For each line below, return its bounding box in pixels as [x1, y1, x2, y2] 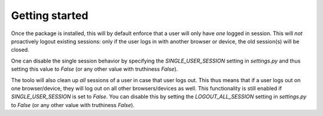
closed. [11, 46, 29, 54]
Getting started [11, 9, 89, 22]
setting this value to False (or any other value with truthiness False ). [11, 65, 178, 73]
